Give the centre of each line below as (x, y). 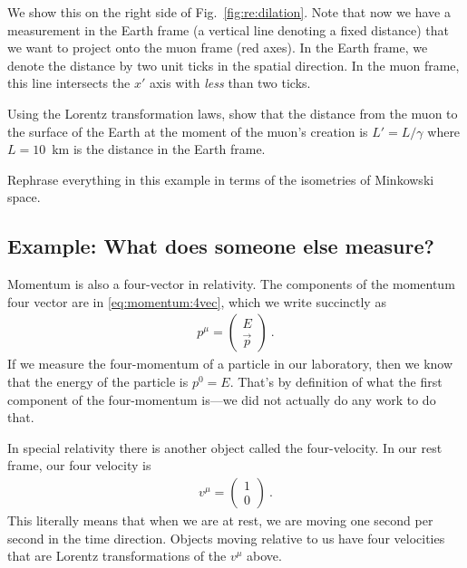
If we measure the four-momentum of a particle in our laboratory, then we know (230, 364)
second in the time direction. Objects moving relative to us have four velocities (226, 538)
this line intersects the (69, 83)
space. (24, 197)
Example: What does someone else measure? (221, 246)
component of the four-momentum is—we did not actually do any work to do (222, 399)
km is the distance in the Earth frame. (159, 149)
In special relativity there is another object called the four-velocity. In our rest (225, 447)
